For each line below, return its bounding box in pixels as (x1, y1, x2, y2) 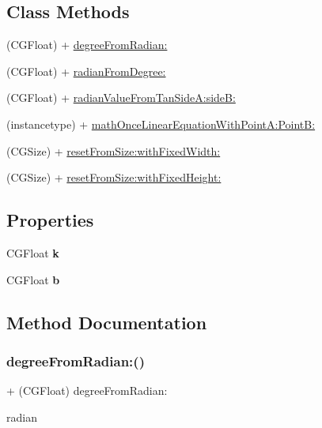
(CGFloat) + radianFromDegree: (6, 62, 166, 79)
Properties (6, 208, 94, 232)
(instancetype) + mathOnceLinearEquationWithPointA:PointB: (6, 115, 316, 132)
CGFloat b (6, 271, 60, 287)
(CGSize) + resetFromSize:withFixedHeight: (6, 169, 222, 186)
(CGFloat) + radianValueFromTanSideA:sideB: (6, 89, 236, 106)
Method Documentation (6, 310, 207, 334)
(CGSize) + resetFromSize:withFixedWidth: (6, 142, 221, 159)
